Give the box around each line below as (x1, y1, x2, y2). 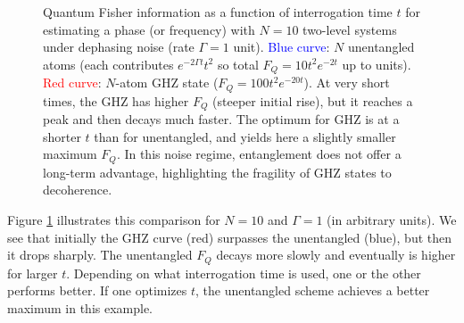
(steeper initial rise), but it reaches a (212, 91, 413, 110)
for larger (7, 263, 58, 282)
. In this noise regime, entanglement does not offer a (116, 145, 402, 163)
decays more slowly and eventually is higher (216, 245, 456, 264)
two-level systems (302, 20, 397, 38)
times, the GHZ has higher (43, 91, 189, 110)
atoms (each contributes (43, 54, 174, 73)
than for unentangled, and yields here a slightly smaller (94, 127, 396, 145)
